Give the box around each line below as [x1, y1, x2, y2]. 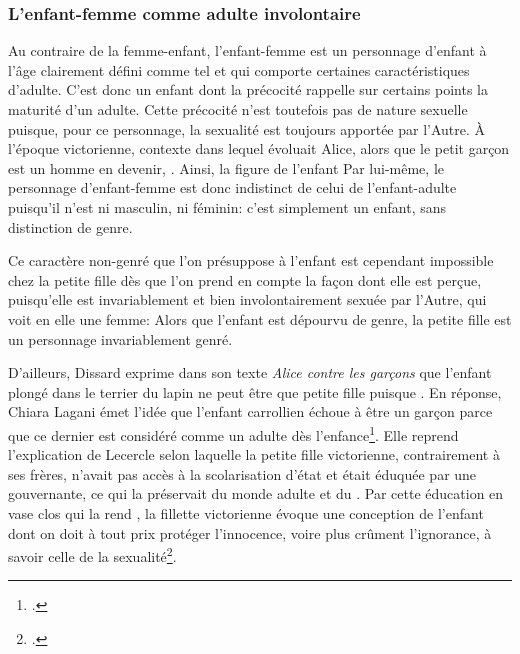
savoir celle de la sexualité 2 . [8, 543, 177, 566]
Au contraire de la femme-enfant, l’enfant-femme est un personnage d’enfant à [8, 40, 487, 61]
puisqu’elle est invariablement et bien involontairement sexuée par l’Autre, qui [8, 289, 487, 310]
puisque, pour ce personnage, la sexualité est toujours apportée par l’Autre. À [8, 118, 486, 139]
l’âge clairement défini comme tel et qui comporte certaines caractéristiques [8, 59, 470, 80]
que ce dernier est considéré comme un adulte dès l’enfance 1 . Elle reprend [8, 421, 459, 445]
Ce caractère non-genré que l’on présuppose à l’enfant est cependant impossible [8, 250, 494, 271]
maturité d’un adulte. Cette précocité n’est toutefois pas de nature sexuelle [8, 99, 468, 119]
